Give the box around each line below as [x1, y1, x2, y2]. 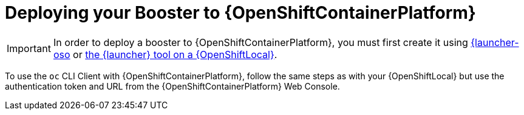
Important [7, 42, 51, 54]
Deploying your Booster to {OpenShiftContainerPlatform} [5, 2, 476, 23]
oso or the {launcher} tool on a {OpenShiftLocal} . [53, 48, 277, 61]
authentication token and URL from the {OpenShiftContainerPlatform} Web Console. [5, 80, 340, 91]
